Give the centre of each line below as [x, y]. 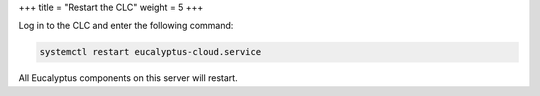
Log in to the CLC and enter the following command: [126, 26]
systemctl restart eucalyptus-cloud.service [150, 52]
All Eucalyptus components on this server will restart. [128, 78]
